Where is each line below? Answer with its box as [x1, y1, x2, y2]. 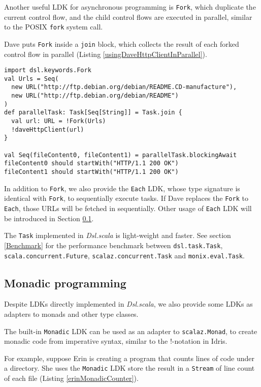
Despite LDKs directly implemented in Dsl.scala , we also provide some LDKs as [4, 299, 253, 309]
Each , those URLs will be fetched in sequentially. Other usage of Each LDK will [4, 203, 252, 213]
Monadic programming [4, 275, 126, 290]
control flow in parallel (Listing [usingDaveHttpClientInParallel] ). [4, 48, 207, 59]
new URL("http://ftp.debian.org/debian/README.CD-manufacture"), [11, 83, 237, 91]
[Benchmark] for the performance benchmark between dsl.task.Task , [4, 240, 223, 250]
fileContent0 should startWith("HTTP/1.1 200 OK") [4, 160, 179, 167]
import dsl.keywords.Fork [4, 67, 91, 74]
